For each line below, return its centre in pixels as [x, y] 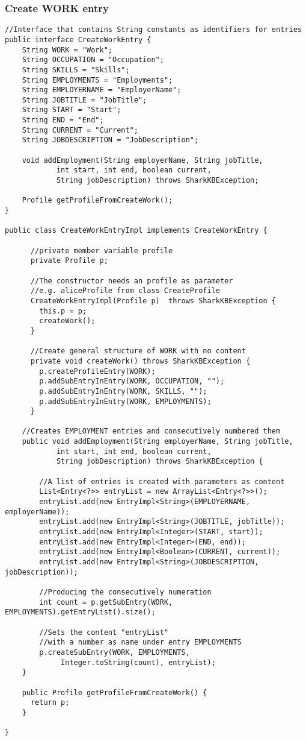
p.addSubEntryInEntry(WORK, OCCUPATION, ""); [132, 381]
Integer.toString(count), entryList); [138, 662]
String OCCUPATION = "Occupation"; [93, 60]
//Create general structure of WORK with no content [138, 351]
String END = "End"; [63, 120]
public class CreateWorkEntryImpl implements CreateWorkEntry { [136, 231]
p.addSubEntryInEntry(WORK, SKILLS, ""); [123, 391]
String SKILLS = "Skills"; [76, 70]
